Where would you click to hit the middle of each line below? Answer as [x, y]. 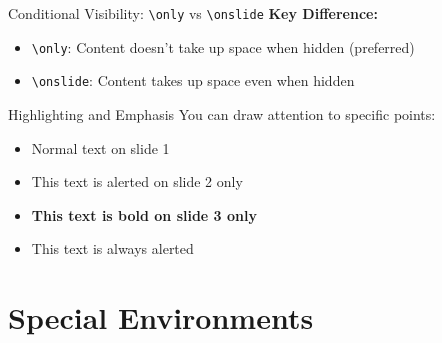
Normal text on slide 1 [100, 147]
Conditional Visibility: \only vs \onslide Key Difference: [193, 13]
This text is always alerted [112, 248]
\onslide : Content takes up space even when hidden [193, 80]
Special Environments [161, 317]
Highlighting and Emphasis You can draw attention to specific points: [222, 113]
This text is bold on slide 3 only [144, 214]
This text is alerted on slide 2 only [137, 181]
